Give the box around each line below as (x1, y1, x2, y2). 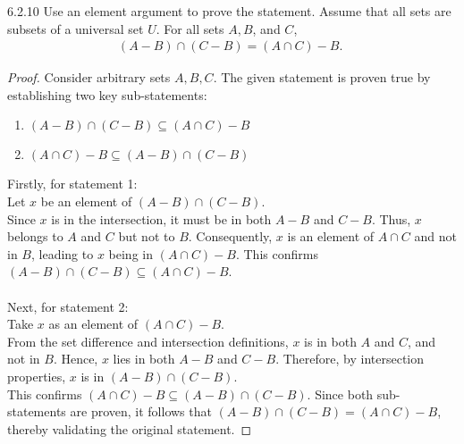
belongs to (7, 227, 63, 246)
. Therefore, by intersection (275, 349, 424, 368)
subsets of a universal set (7, 19, 144, 38)
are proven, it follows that (70, 402, 212, 421)
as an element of (48, 314, 139, 333)
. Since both (307, 384, 374, 403)
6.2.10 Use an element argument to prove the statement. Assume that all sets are (7, 2, 451, 20)
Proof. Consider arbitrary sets (7, 68, 171, 87)
